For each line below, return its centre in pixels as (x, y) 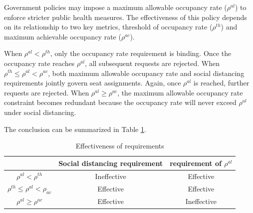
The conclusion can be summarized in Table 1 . (75, 129)
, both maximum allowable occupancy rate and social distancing (146, 73)
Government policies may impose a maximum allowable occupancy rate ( (116, 7)
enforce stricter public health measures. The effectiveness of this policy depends (126, 17)
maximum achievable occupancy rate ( (63, 36)
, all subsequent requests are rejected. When (152, 63)
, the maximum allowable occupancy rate (180, 92)
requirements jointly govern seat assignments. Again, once (93, 83)
